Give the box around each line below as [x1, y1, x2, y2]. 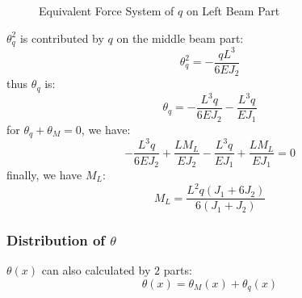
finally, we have [6, 166, 82, 183]
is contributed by [19, 29, 104, 46]
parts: [163, 262, 192, 279]
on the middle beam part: [116, 29, 244, 46]
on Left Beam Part [186, 2, 280, 19]
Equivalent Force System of [39, 2, 174, 19]
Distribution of [6, 230, 106, 250]
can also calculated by [41, 262, 151, 279]
